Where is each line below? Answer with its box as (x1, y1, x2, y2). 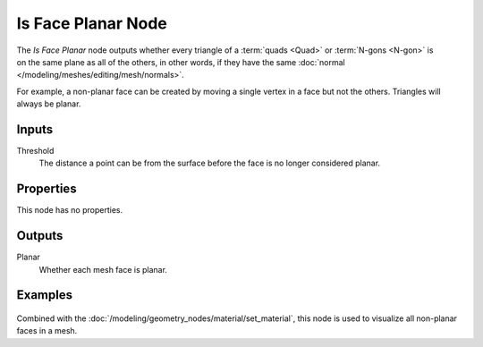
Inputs (16, 122, 54, 137)
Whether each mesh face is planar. (38, 264, 167, 275)
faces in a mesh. (16, 326, 78, 336)
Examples (16, 287, 73, 303)
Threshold (16, 146, 55, 157)
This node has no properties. (16, 205, 123, 216)
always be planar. (16, 98, 81, 109)
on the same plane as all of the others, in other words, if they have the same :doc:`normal (16, 56, 345, 67)
